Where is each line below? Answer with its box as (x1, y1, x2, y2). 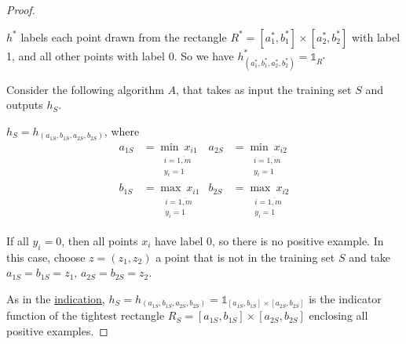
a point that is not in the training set (155, 248, 335, 265)
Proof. (6, 2, 35, 17)
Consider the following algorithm (6, 81, 164, 97)
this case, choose (6, 248, 86, 265)
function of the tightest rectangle (6, 307, 165, 324)
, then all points (61, 232, 138, 248)
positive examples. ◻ (6, 322, 108, 339)
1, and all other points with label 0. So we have (6, 47, 234, 63)
